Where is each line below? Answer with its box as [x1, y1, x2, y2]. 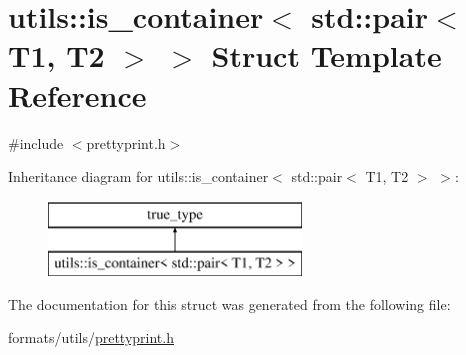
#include [8, 132, 64, 153]
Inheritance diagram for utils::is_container [8, 166, 269, 187]
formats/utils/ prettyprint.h [8, 327, 174, 348]
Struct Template [211, 35, 442, 76]
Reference [8, 74, 147, 115]
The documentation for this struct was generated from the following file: [8, 293, 451, 314]
